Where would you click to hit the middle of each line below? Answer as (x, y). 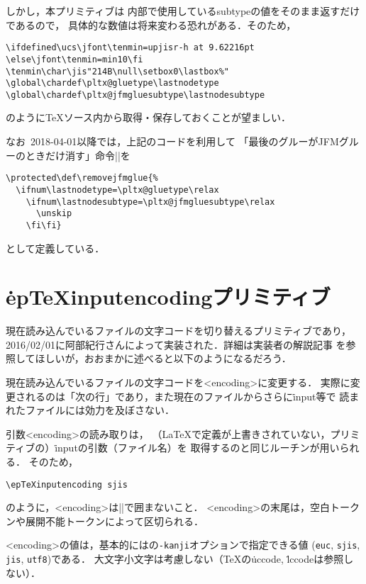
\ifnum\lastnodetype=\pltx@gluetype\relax (117, 190)
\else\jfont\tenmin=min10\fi (74, 59)
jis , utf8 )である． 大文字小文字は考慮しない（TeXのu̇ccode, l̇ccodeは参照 (175, 559)
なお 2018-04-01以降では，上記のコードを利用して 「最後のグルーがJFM (172, 141)
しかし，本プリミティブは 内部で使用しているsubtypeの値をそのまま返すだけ (183, 11)
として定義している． (55, 248)
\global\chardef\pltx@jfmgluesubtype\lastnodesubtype (135, 95)
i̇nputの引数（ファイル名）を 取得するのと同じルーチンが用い (197, 448)
